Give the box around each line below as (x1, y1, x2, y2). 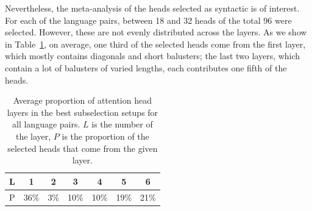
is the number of (91, 118, 153, 131)
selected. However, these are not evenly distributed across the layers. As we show (5, 26, 307, 38)
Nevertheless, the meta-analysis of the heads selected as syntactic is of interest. (5, 2, 300, 14)
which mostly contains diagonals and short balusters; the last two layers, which (5, 49, 300, 62)
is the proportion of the (62, 129, 149, 142)
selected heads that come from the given (7, 141, 158, 154)
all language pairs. (12, 118, 80, 131)
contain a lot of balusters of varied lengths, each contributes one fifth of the (5, 61, 287, 74)
